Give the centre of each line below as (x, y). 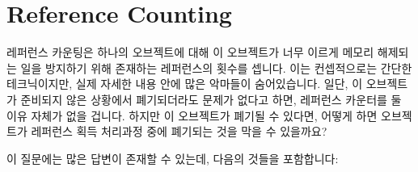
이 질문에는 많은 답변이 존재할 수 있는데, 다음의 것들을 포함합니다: (173, 158)
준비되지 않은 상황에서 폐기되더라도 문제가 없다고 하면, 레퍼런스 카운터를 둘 (211, 99)
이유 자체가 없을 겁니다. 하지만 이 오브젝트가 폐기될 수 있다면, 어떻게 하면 (192, 115)
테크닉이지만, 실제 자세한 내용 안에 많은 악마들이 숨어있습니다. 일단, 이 (185, 84)
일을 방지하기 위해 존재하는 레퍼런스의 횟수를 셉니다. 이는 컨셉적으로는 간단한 (216, 67)
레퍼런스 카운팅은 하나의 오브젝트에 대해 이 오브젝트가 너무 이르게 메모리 (190, 52)
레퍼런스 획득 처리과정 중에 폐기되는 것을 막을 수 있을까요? (179, 131)
